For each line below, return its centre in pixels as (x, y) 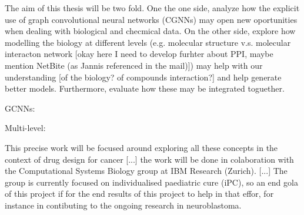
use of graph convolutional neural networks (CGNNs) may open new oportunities (151, 19)
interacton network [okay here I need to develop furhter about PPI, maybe (139, 54)
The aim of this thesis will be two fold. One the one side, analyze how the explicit (152, 8)
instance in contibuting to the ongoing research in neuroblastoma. (123, 205)
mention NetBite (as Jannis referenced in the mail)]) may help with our (134, 65)
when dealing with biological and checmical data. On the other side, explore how (150, 31)
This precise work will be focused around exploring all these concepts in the (141, 147)
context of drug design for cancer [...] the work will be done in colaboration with (149, 159)
